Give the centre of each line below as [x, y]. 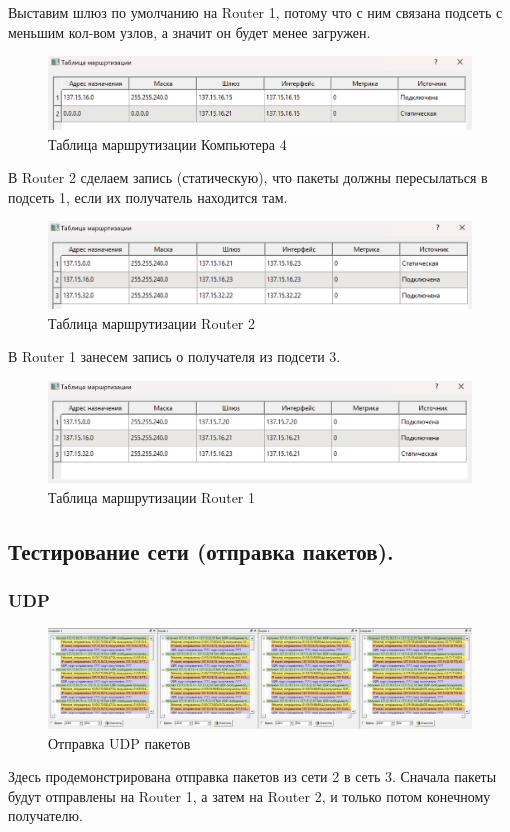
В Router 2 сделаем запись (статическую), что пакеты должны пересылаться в [248, 177]
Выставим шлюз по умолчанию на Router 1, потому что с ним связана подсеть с [255, 12]
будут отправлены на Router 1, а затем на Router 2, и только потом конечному [249, 795]
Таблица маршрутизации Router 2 [152, 322]
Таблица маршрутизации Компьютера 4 [167, 143]
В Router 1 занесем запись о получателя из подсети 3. [174, 356]
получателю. [45, 815]
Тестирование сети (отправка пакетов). [201, 550]
